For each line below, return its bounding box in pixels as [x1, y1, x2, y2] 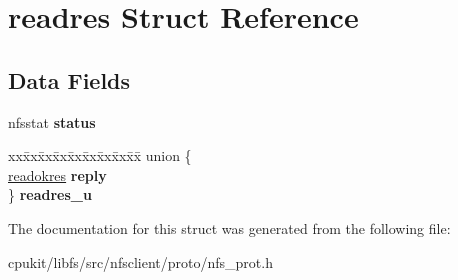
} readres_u [8, 184, 92, 205]
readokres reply [8, 164, 107, 185]
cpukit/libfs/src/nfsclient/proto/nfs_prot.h [8, 251, 273, 272]
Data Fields [8, 64, 131, 95]
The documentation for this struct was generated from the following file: [8, 217, 451, 238]
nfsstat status [8, 111, 96, 132]
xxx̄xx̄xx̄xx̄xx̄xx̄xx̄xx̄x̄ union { [8, 145, 192, 166]
